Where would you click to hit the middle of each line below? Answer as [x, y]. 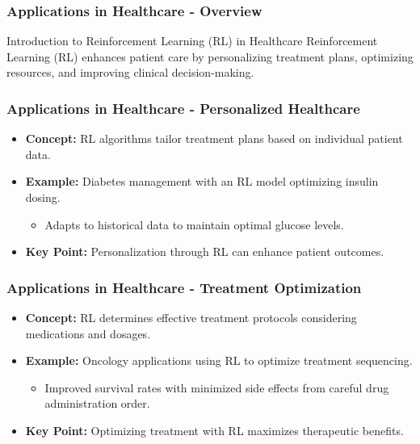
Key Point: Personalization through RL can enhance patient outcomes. [205, 251]
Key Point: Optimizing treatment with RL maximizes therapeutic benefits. [214, 430]
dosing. [43, 197]
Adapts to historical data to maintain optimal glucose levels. [194, 224]
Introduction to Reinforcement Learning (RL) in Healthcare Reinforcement [192, 41]
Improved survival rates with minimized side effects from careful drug [217, 387]
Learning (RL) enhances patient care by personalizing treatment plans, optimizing [210, 56]
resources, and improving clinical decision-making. [130, 72]
